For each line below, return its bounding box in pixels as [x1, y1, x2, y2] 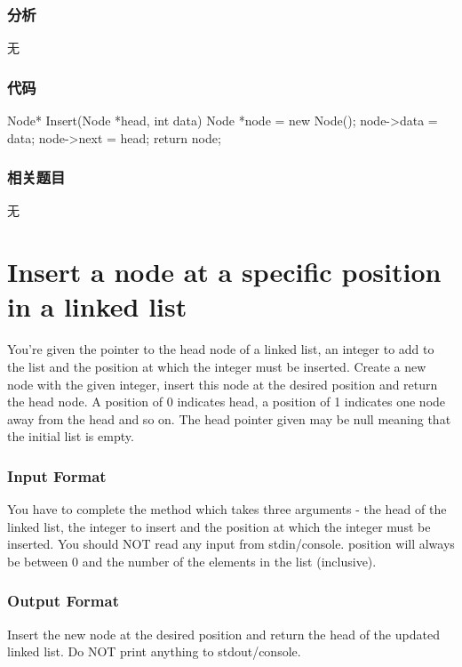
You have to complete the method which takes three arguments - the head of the [7, 500, 447, 518]
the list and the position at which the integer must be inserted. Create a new [7, 357, 426, 375]
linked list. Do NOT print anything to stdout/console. [7, 642, 301, 661]
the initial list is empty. [7, 427, 134, 446]
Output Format [7, 590, 119, 612]
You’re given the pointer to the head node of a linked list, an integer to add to [7, 340, 434, 358]
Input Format [7, 464, 107, 486]
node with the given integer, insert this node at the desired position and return [7, 374, 438, 393]
